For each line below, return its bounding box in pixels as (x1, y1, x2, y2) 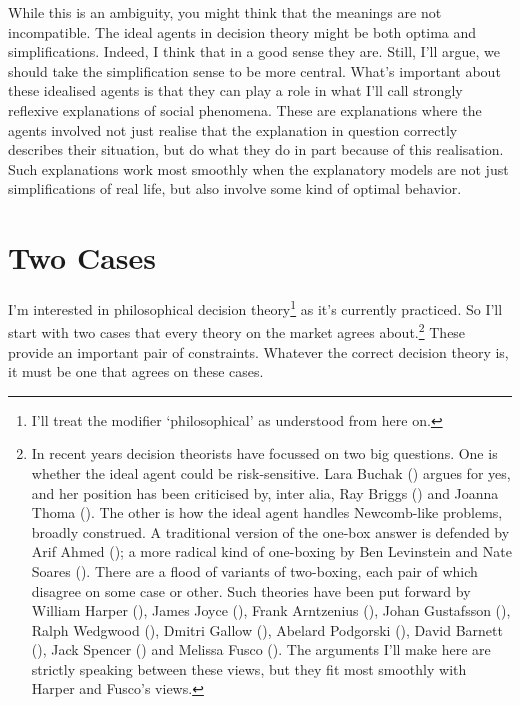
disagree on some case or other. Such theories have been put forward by (31, 580, 471, 601)
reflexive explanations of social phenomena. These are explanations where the (8, 99, 482, 120)
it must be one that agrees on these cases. (8, 361, 264, 382)
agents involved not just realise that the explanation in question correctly (8, 119, 458, 140)
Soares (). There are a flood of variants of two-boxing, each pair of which (31, 560, 478, 581)
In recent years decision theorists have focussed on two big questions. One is (31, 443, 498, 464)
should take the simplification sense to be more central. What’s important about (8, 60, 501, 81)
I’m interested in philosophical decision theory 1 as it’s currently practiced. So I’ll (8, 296, 503, 319)
